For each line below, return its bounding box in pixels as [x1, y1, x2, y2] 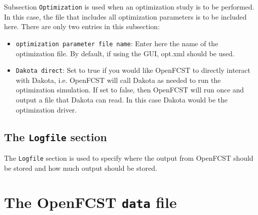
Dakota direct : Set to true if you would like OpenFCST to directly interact [16, 65, 250, 75]
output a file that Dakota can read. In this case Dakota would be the [16, 94, 228, 104]
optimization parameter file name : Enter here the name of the [16, 38, 218, 48]
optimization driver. [16, 104, 77, 115]
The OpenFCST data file [4, 192, 177, 212]
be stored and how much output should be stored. [4, 162, 157, 173]
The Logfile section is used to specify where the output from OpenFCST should [4, 152, 253, 163]
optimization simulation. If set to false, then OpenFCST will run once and [16, 84, 244, 95]
